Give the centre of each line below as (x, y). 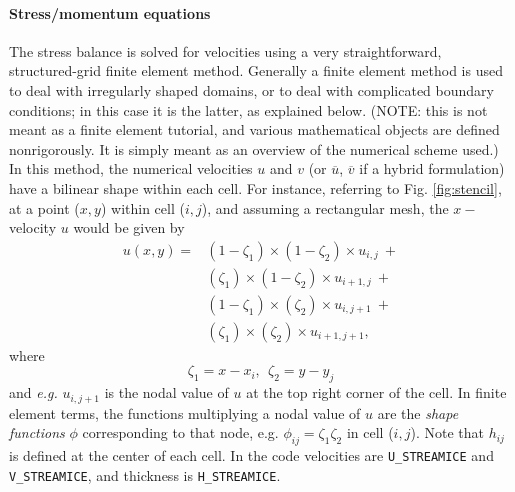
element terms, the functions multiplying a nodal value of (185, 412)
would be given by (129, 227)
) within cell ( (142, 207)
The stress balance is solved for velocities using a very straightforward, (225, 50)
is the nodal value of (166, 392)
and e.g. (33, 392)
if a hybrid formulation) (432, 168)
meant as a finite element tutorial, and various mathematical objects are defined (254, 129)
